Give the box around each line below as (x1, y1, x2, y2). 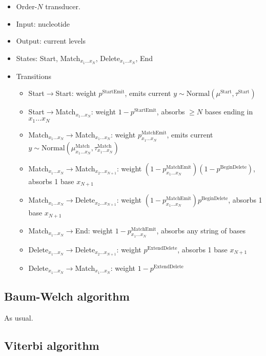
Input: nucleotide (16, 18, 70, 29)
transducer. (45, 1, 80, 11)
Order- (16, 1, 37, 11)
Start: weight (55, 88, 96, 98)
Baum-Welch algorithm (4, 288, 130, 304)
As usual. (4, 312, 33, 323)
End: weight (75, 225, 113, 235)
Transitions (16, 70, 52, 81)
